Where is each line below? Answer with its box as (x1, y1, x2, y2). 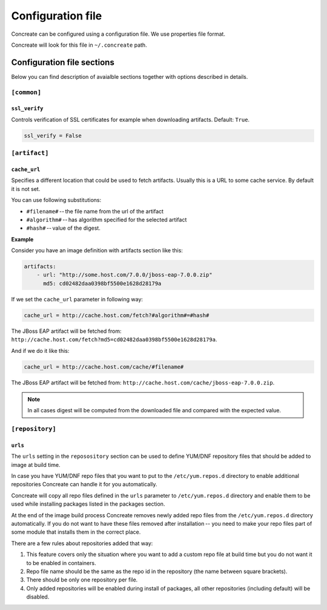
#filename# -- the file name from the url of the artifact (26, 207, 163, 215)
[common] (11, 88, 42, 96)
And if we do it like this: (11, 347, 70, 354)
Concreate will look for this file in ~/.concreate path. (11, 41, 148, 49)
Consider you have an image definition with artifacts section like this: (11, 247, 183, 254)
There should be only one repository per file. (26, 576, 138, 583)
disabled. (26, 593, 50, 600)
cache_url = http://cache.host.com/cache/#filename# (24, 363, 184, 370)
